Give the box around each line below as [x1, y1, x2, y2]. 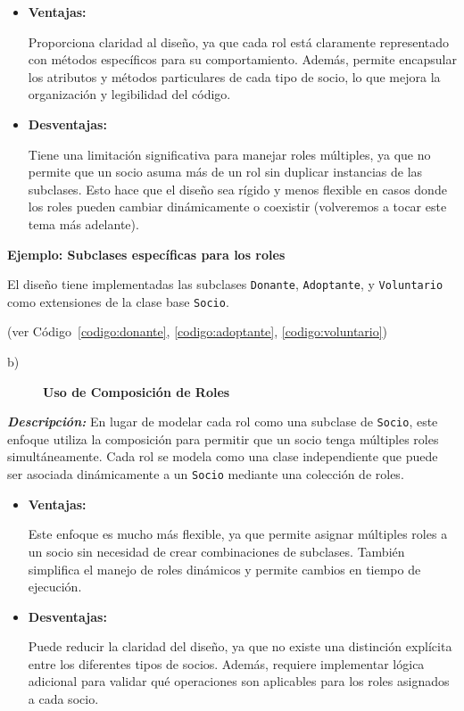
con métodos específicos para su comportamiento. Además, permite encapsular [28, 50, 457, 69]
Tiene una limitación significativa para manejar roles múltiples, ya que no [28, 145, 431, 163]
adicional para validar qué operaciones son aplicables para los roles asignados [28, 672, 450, 690]
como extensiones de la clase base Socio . [7, 292, 229, 310]
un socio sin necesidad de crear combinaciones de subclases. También [28, 542, 405, 560]
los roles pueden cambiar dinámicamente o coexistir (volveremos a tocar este [28, 197, 447, 216]
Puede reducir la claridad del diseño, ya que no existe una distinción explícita [28, 637, 452, 656]
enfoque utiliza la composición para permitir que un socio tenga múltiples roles [7, 429, 439, 448]
